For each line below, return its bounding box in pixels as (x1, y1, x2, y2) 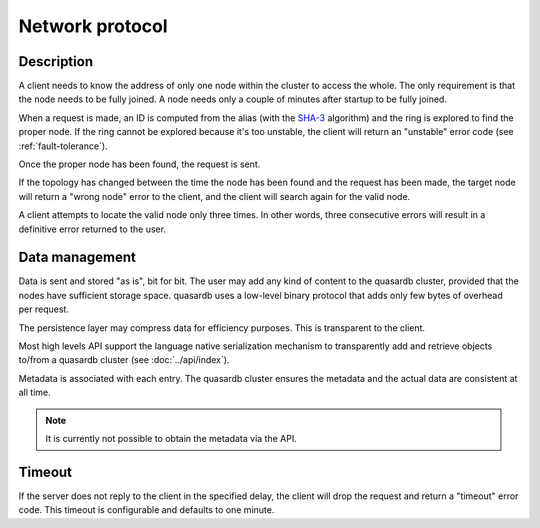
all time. (18, 386, 52, 399)
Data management (18, 249, 137, 266)
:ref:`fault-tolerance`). (18, 140, 109, 152)
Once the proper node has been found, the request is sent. (18, 158, 261, 170)
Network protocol (18, 15, 169, 37)
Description (18, 53, 94, 70)
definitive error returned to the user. (18, 223, 167, 235)
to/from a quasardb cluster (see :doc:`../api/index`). (18, 354, 230, 366)
